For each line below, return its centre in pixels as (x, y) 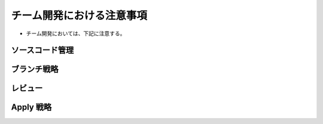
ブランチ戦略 (35, 69)
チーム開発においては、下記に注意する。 (76, 33)
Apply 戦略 (31, 107)
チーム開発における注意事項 (79, 15)
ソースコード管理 (42, 50)
